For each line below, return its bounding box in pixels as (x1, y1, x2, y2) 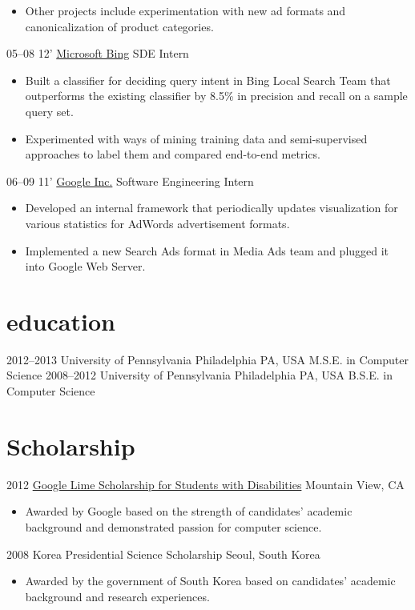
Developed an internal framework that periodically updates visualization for (25, 199, 398, 216)
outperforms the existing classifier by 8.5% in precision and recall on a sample (25, 87, 408, 104)
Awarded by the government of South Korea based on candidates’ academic (25, 572, 396, 589)
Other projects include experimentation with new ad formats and (25, 2, 346, 18)
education (6, 304, 115, 337)
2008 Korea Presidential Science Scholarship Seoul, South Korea (6, 545, 320, 562)
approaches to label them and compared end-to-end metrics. (25, 146, 320, 163)
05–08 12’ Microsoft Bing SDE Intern (6, 45, 189, 62)
